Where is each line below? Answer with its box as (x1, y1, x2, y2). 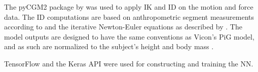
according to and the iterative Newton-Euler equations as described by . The (4, 21, 242, 32)
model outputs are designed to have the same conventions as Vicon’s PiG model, (4, 31, 254, 42)
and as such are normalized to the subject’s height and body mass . (4, 41, 214, 52)
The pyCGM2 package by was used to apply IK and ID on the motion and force (4, 2, 253, 12)
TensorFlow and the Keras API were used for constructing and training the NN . (4, 58, 253, 68)
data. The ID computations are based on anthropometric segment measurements (4, 11, 254, 22)
